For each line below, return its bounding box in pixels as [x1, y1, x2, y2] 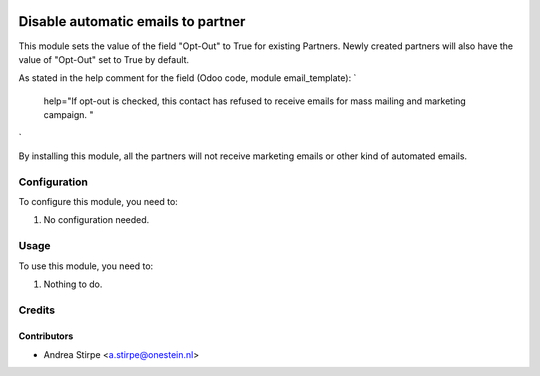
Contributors [18, 330, 74, 342]
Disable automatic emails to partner [18, 13, 246, 30]
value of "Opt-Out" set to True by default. [18, 53, 190, 65]
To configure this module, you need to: [18, 196, 179, 207]
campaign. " [43, 109, 94, 121]
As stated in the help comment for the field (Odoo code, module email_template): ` [18, 72, 357, 84]
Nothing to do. [43, 278, 103, 290]
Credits [18, 303, 55, 317]
